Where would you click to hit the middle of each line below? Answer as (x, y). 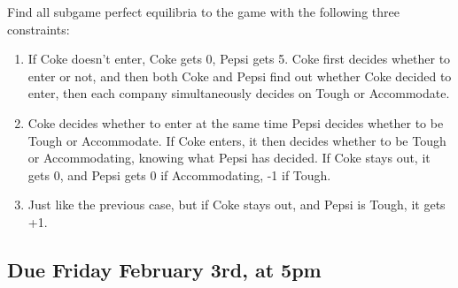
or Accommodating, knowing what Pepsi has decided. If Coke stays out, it (229, 158)
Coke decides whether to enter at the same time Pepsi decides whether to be (236, 122)
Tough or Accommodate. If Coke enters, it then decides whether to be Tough (237, 140)
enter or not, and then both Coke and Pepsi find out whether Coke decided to (240, 76)
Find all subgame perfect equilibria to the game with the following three (203, 11)
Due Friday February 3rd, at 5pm (164, 269)
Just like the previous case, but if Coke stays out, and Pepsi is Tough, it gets (237, 205)
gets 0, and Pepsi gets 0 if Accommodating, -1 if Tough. (179, 174)
